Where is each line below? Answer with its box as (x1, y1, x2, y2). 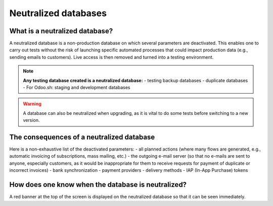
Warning (23, 101, 41, 107)
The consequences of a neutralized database (9, 133, 155, 141)
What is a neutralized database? (9, 27, 113, 35)
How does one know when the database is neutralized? (9, 180, 187, 189)
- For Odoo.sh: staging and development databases (23, 85, 130, 91)
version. (23, 117, 40, 123)
